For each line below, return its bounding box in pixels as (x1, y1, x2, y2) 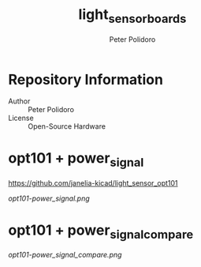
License (8, 113, 34, 123)
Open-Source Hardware (28, 122, 106, 131)
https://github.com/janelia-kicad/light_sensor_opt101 (8, 178, 179, 187)
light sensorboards (78, 6, 187, 26)
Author (8, 96, 31, 106)
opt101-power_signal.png (8, 194, 91, 203)
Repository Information (8, 70, 164, 88)
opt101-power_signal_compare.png (8, 250, 122, 260)
